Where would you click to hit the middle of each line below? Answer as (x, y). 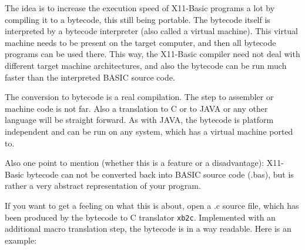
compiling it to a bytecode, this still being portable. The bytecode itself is (138, 19)
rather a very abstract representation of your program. (103, 186)
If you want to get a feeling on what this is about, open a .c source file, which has (152, 205)
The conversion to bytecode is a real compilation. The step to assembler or (139, 97)
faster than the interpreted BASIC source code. (90, 77)
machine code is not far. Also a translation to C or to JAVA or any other (136, 108)
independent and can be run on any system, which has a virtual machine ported (149, 131)
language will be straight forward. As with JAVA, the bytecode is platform (139, 120)
